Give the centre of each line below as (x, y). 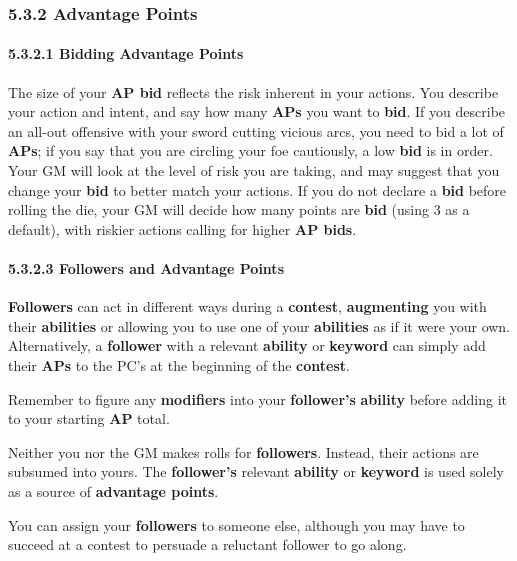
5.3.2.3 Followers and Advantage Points (146, 267)
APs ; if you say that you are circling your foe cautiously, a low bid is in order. (250, 150)
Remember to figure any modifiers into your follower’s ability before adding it (257, 398)
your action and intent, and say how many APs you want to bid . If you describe (257, 111)
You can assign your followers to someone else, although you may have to (236, 524)
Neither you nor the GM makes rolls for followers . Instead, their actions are (243, 451)
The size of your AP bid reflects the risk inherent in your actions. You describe (253, 91)
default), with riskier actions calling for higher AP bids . (182, 228)
